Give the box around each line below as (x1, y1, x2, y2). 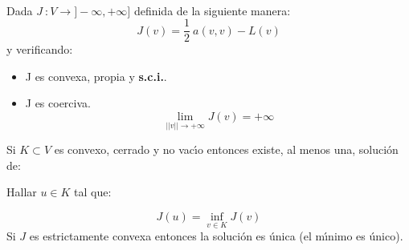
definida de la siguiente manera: (133, 2, 291, 18)
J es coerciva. (25, 95, 91, 111)
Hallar (6, 183, 37, 200)
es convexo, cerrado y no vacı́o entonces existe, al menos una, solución (54, 141, 399, 158)
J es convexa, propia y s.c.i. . (25, 67, 167, 84)
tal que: (74, 183, 112, 200)
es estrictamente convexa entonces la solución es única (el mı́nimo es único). (29, 228, 403, 244)
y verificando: (6, 41, 73, 58)
